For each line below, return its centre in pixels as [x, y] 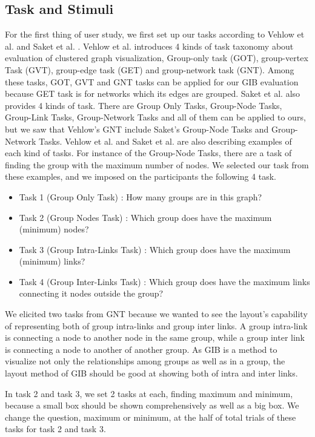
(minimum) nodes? [54, 229]
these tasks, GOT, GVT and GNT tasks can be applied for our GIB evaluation [152, 81]
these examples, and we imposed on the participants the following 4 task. [141, 176]
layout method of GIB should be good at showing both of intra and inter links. [151, 373]
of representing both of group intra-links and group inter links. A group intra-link [156, 325]
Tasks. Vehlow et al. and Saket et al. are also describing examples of [165, 141]
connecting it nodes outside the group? [91, 293]
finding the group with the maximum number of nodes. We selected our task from [157, 164]
